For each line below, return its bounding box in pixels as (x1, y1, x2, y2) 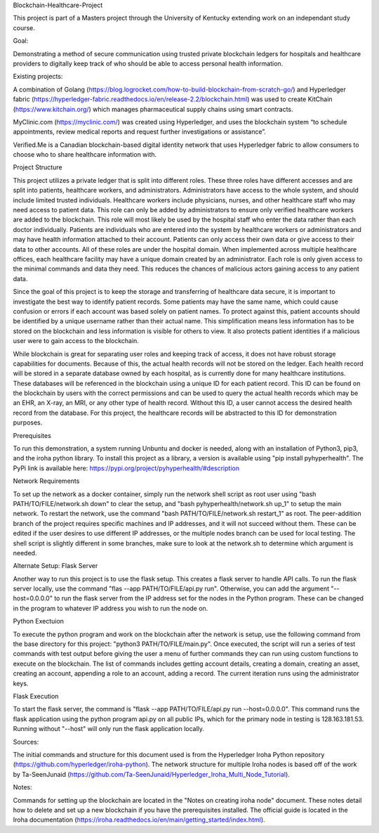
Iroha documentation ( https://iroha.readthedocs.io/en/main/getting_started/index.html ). (13, 815, 266, 824)
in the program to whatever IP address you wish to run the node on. (13, 604, 208, 612)
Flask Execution (13, 692, 59, 700)
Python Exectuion (13, 617, 65, 626)
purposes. (13, 418, 43, 427)
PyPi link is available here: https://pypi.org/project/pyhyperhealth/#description (13, 464, 240, 472)
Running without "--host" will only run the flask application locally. (13, 725, 205, 733)
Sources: (13, 737, 39, 746)
